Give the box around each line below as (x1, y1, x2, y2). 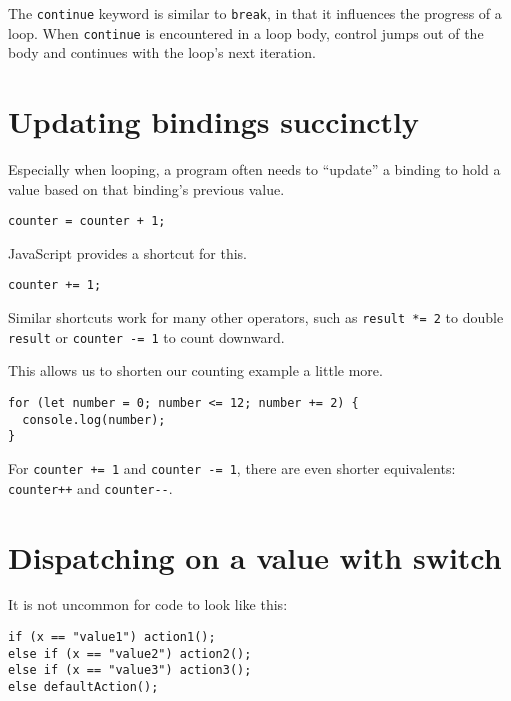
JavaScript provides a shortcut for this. (8, 242, 247, 263)
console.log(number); (22, 412, 166, 427)
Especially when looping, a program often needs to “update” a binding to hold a (8, 159, 501, 180)
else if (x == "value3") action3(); (8, 663, 252, 678)
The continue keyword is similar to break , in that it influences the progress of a (8, 3, 502, 23)
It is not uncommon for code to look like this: (8, 594, 288, 615)
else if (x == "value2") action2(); (8, 646, 252, 661)
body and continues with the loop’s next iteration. (8, 42, 316, 63)
